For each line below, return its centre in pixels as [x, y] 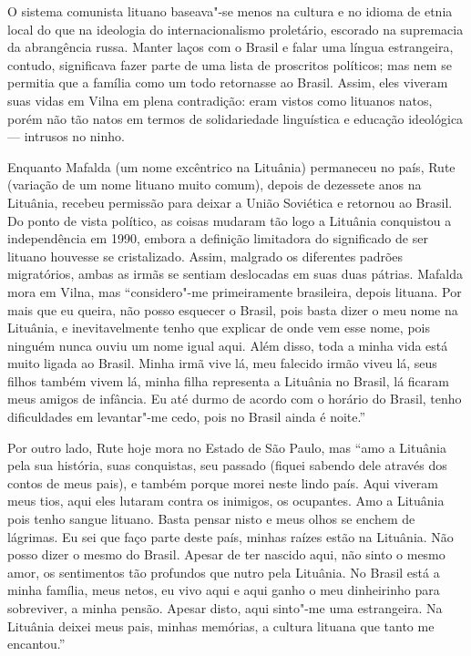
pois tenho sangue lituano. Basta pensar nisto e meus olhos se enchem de [211, 519]
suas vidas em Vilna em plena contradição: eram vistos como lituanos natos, [220, 100]
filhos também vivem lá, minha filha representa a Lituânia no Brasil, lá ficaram [228, 380]
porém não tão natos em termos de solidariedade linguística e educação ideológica [235, 118]
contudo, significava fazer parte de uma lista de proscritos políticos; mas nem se [230, 64]
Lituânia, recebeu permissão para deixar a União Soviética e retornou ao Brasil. [230, 202]
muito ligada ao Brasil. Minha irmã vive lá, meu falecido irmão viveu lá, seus [222, 363]
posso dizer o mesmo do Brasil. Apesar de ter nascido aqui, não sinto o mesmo [226, 554]
